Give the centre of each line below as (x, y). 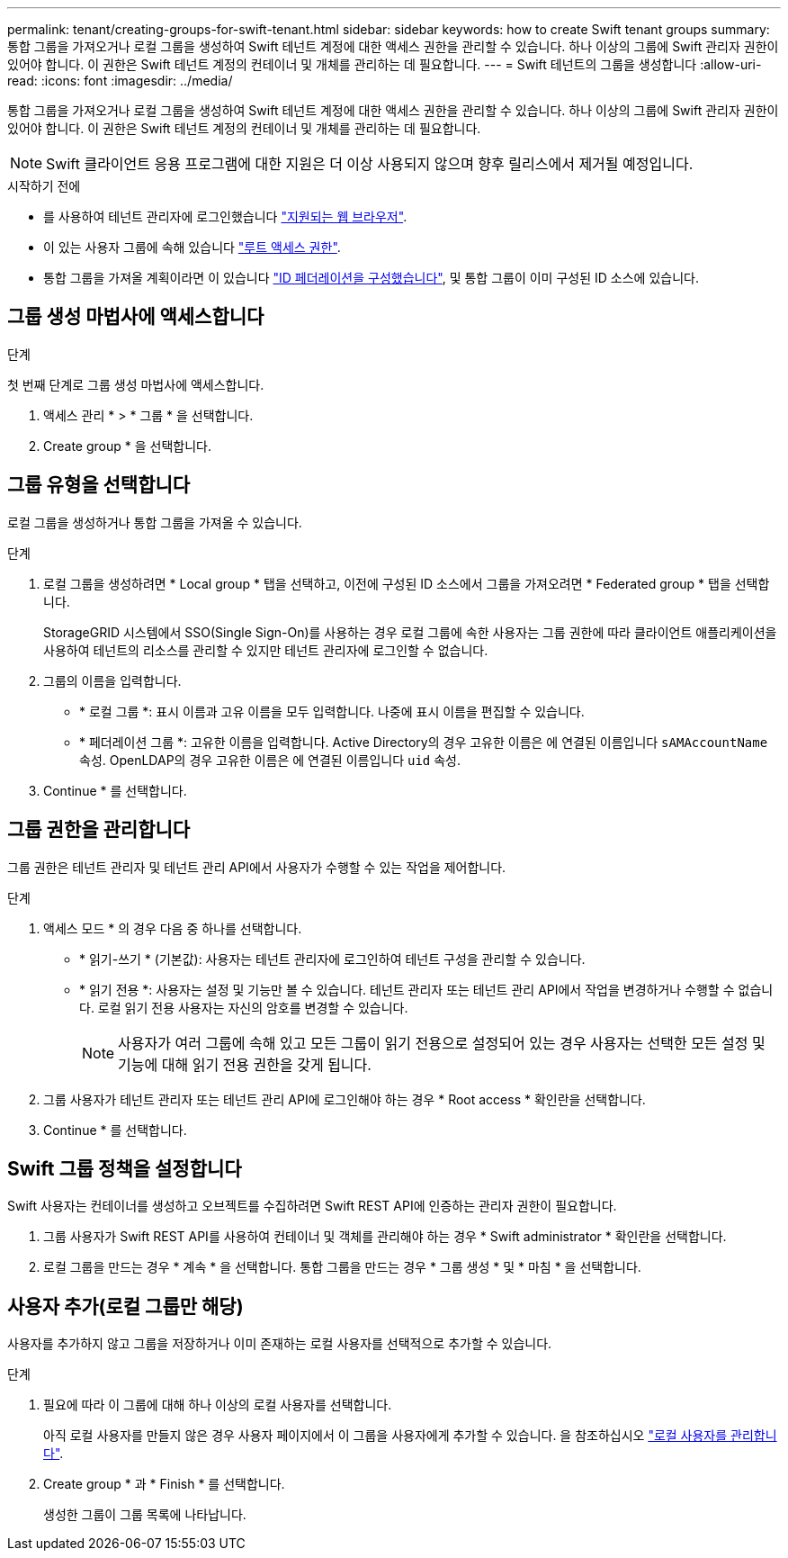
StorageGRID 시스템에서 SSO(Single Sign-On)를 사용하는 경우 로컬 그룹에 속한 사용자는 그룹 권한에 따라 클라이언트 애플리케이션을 (410, 632)
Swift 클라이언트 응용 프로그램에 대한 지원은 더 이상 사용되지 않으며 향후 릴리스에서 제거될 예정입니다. (370, 164)
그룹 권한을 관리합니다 (99, 830)
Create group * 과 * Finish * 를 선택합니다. (164, 1484)
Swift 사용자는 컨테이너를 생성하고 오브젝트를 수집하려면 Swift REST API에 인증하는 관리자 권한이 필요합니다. (312, 1206)
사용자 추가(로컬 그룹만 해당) (125, 1306)
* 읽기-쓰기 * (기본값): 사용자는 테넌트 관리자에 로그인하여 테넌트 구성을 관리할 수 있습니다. (332, 959)
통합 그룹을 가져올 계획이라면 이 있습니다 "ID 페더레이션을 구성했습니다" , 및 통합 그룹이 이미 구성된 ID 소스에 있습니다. (371, 278)
